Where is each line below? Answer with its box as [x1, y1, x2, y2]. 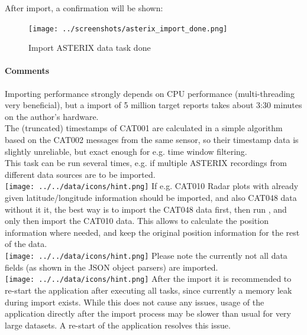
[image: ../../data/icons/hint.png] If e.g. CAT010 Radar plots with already [5, 180, 299, 192]
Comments [5, 64, 49, 77]
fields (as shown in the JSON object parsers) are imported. [5, 261, 218, 273]
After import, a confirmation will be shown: [5, 2, 163, 14]
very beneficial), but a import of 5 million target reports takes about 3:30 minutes [5, 99, 302, 111]
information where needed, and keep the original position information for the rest [5, 226, 300, 238]
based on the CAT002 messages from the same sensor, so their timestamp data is [5, 134, 299, 146]
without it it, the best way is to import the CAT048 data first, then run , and [5, 203, 287, 215]
